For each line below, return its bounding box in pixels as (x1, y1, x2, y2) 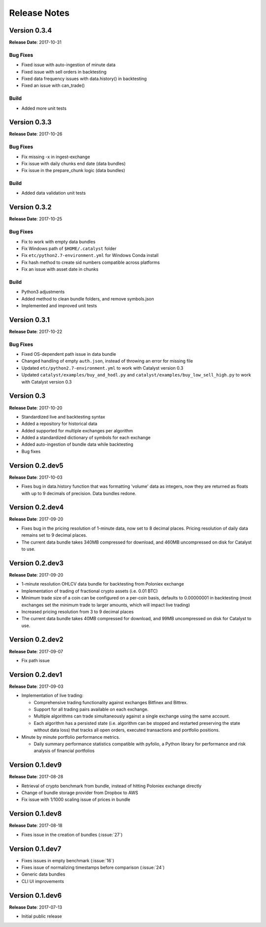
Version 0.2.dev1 (9, 670, 63, 679)
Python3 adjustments (21, 289, 65, 295)
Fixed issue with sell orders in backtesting (21, 69, 107, 75)
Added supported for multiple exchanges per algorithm (21, 427, 133, 433)
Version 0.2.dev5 (9, 461, 64, 469)
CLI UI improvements (21, 878, 64, 884)
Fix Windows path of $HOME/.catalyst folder (21, 245, 117, 252)
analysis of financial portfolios (33, 748, 95, 754)
